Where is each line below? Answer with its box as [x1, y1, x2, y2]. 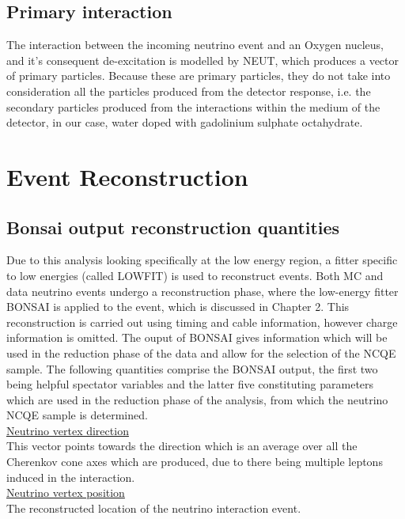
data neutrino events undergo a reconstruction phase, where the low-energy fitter [6, 282, 399, 299]
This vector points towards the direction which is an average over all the [6, 438, 358, 454]
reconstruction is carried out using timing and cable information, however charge [6, 313, 398, 330]
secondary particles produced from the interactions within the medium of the [6, 98, 380, 115]
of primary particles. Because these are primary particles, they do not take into [6, 67, 391, 84]
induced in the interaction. [6, 468, 135, 485]
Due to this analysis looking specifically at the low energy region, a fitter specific [6, 252, 398, 268]
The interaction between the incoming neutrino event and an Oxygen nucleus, [6, 36, 384, 53]
